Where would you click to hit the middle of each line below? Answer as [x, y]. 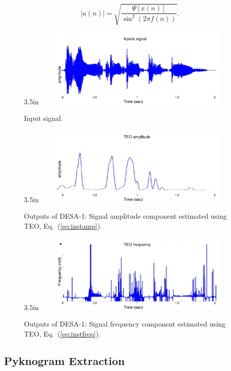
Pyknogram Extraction [64, 360]
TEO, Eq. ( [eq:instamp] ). [63, 225]
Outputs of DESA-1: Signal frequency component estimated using [125, 324]
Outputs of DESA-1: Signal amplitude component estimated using [125, 216]
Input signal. [43, 118]
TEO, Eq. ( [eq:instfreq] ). [62, 333]
